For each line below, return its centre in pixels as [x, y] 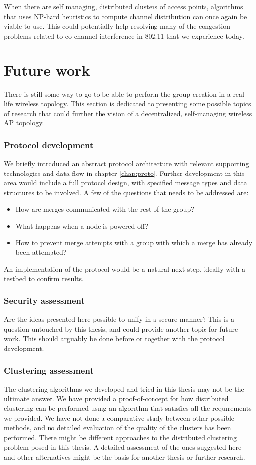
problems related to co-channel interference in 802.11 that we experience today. [124, 35]
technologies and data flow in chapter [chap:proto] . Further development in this [124, 173]
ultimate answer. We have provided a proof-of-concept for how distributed [116, 398]
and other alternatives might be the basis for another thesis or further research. [125, 457]
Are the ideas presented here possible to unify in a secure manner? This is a [119, 319]
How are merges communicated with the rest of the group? [105, 209]
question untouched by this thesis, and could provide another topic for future [121, 328]
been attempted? [41, 252]
